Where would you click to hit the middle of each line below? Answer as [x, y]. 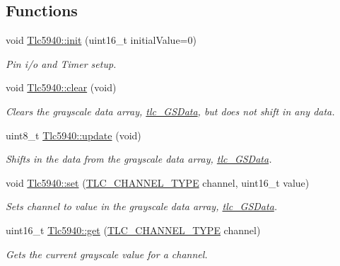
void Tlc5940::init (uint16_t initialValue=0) [101, 40]
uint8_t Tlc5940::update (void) [74, 135]
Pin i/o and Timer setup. [61, 63]
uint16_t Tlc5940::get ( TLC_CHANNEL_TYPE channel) [133, 230]
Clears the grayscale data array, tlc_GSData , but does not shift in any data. [170, 111]
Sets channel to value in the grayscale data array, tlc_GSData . [142, 206]
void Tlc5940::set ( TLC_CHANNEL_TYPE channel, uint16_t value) [158, 182]
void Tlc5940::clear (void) [61, 87]
